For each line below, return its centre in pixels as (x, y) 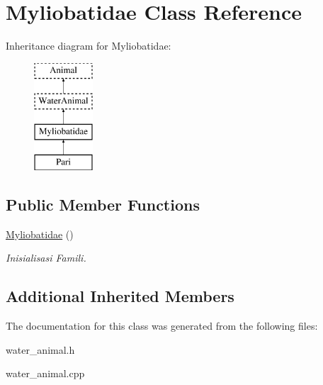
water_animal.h (40, 349)
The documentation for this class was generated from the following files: (162, 326)
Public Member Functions (103, 204)
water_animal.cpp (45, 373)
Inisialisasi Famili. (46, 258)
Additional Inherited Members (120, 296)
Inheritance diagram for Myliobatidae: (89, 46)
